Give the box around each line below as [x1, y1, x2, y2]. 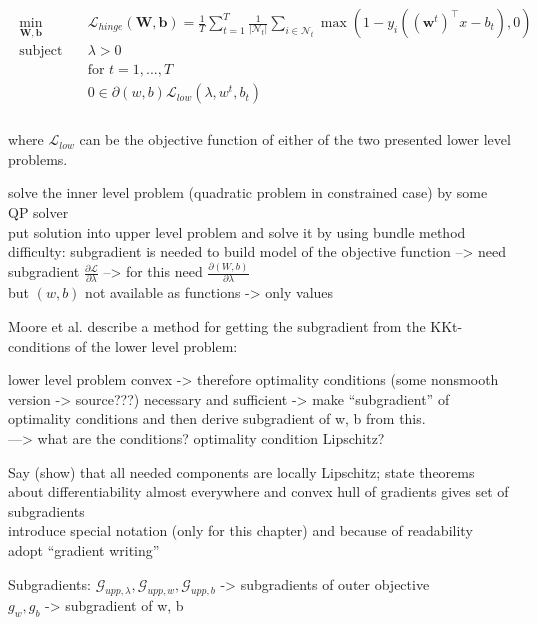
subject [19, 44, 63, 59]
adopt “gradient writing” [8, 539, 160, 560]
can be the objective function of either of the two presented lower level [79, 129, 511, 150]
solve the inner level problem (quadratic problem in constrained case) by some [8, 182, 488, 203]
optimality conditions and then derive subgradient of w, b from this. [8, 408, 426, 429]
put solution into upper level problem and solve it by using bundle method [8, 221, 466, 242]
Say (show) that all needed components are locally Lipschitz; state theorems [8, 461, 475, 482]
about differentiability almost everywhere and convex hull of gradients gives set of [8, 481, 509, 502]
